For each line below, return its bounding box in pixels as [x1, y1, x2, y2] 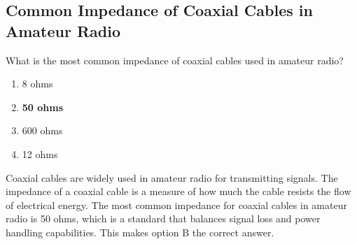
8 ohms [22, 76, 53, 91]
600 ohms [22, 123, 63, 138]
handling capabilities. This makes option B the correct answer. [6, 224, 274, 239]
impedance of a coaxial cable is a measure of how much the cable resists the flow [6, 184, 351, 199]
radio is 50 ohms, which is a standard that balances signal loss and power [6, 211, 321, 226]
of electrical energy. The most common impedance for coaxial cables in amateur [6, 197, 347, 212]
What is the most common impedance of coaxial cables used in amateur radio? [6, 52, 344, 67]
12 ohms [22, 146, 58, 161]
